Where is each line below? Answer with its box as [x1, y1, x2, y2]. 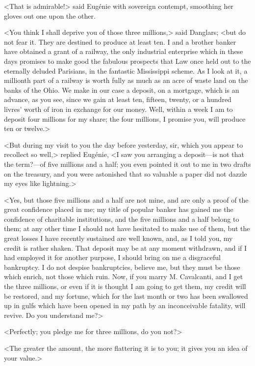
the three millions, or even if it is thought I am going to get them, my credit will [4, 281, 246, 291]
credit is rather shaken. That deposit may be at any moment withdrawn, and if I [4, 242, 247, 253]
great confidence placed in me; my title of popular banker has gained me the [4, 204, 233, 214]
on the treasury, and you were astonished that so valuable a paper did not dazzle [4, 168, 247, 179]
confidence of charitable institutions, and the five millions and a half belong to [4, 213, 239, 224]
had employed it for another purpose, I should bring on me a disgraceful [4, 252, 221, 262]
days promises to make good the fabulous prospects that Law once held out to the [4, 55, 251, 66]
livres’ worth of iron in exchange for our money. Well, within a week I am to [4, 104, 233, 114]
